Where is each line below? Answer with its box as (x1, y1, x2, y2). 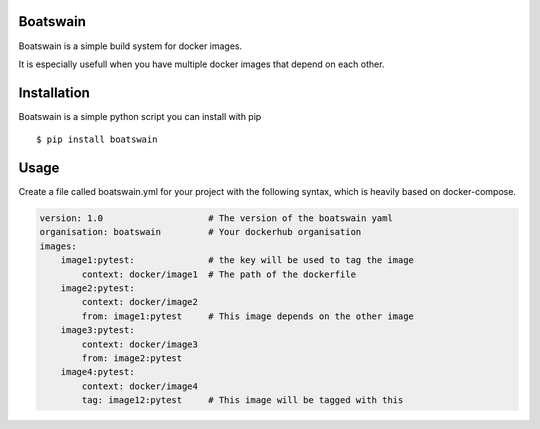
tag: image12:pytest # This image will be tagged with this (81, 395, 404, 406)
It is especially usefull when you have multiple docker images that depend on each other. (18, 58, 385, 70)
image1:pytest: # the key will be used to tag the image (60, 255, 415, 266)
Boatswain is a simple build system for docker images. (18, 40, 243, 52)
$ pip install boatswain (36, 134, 158, 145)
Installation (18, 84, 90, 101)
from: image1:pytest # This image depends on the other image (81, 310, 415, 322)
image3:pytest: (60, 325, 135, 336)
